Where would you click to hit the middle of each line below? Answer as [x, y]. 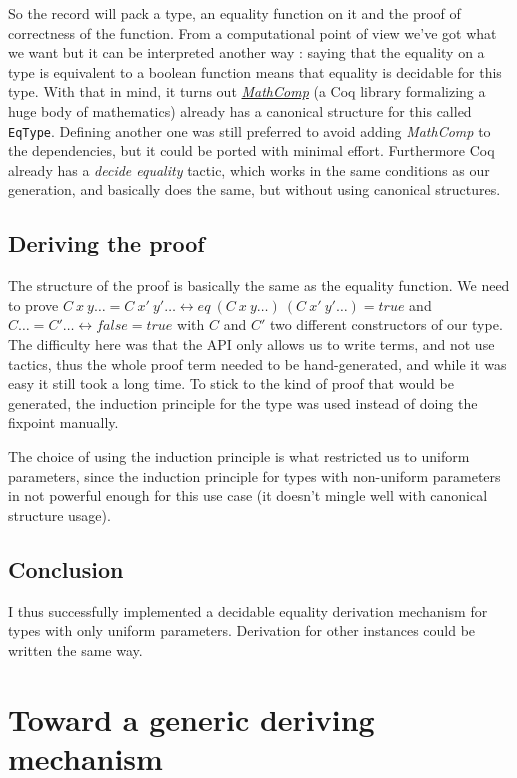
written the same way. [75, 649]
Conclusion [66, 568]
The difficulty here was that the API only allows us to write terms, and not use [251, 343]
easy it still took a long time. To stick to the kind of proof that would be [231, 383]
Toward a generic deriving [191, 718]
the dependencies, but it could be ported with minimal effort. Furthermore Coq [251, 150]
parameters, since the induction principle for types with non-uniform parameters [254, 475]
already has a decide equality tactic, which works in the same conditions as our [249, 169]
